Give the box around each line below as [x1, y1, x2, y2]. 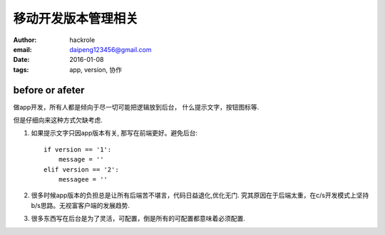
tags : [13, 65, 29, 74]
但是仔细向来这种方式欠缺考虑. [13, 116, 103, 125]
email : [13, 45, 32, 53]
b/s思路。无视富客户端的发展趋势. [31, 201, 130, 209]
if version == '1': [43, 145, 112, 153]
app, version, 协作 [69, 65, 123, 74]
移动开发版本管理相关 [13, 11, 139, 26]
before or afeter [13, 84, 85, 96]
